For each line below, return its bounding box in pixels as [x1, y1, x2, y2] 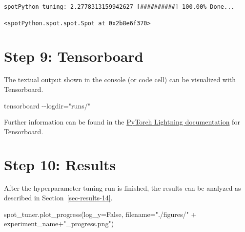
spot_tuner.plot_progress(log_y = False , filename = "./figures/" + [4, 209, 197, 219]
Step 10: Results [4, 155, 116, 175]
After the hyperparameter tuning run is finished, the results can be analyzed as [4, 183, 241, 193]
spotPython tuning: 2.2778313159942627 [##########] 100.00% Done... [4, 3, 235, 10]
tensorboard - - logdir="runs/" [4, 100, 90, 110]
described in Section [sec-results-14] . [4, 193, 113, 202]
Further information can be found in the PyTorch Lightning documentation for [4, 117, 240, 127]
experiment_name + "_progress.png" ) [4, 218, 114, 229]
